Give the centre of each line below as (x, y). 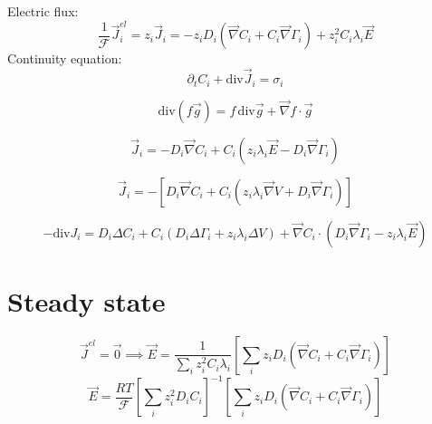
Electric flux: (43, 11)
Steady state (86, 300)
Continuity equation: (65, 58)
